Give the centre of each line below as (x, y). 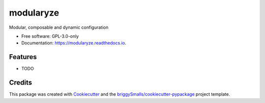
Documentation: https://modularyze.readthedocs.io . (74, 43)
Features (23, 57)
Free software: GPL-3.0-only (50, 36)
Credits (21, 83)
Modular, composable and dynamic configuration (59, 27)
